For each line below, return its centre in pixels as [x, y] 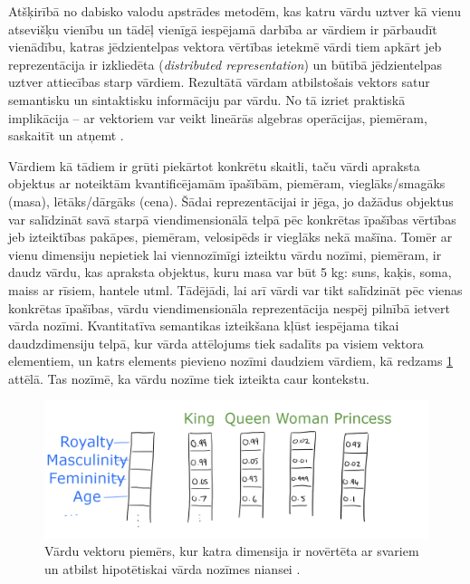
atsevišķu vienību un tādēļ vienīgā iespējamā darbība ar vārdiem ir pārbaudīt [223, 29]
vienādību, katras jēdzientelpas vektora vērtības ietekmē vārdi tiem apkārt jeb [225, 47]
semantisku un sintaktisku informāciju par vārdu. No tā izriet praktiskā [207, 99]
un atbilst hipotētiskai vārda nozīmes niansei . [173, 569]
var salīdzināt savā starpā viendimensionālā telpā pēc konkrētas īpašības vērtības [232, 219]
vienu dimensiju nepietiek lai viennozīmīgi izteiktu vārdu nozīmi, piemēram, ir [225, 254]
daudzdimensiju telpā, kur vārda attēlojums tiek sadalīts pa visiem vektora [216, 343]
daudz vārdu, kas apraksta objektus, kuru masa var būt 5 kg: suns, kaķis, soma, [230, 272]
